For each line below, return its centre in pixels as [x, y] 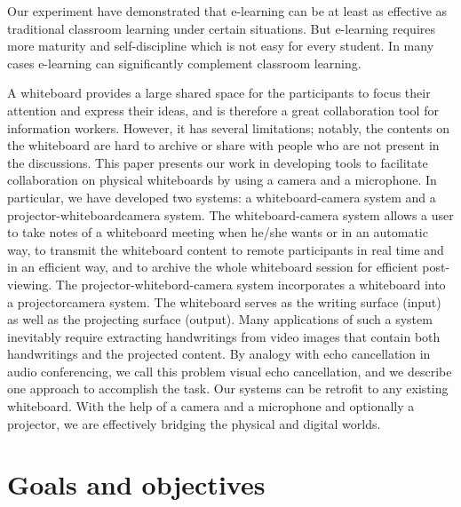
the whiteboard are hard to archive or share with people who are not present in [223, 145]
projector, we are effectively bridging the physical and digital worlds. [194, 423]
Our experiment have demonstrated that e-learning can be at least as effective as [227, 11]
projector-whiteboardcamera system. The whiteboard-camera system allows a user [230, 214]
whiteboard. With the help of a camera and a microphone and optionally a [211, 406]
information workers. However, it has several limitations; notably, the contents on [228, 127]
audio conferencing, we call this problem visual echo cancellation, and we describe [230, 371]
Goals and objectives [136, 484]
